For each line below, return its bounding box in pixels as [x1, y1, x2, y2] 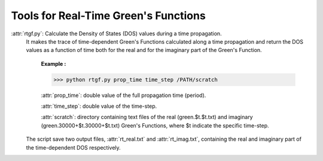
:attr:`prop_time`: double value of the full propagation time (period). [41, 92, 206, 99]
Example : [41, 60, 66, 67]
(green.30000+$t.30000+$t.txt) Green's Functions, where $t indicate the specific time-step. [41, 121, 269, 129]
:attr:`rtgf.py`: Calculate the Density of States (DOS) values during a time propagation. [11, 30, 222, 37]
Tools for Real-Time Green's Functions [11, 9, 206, 22]
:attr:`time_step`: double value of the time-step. [41, 102, 157, 110]
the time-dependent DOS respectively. [26, 144, 121, 151]
